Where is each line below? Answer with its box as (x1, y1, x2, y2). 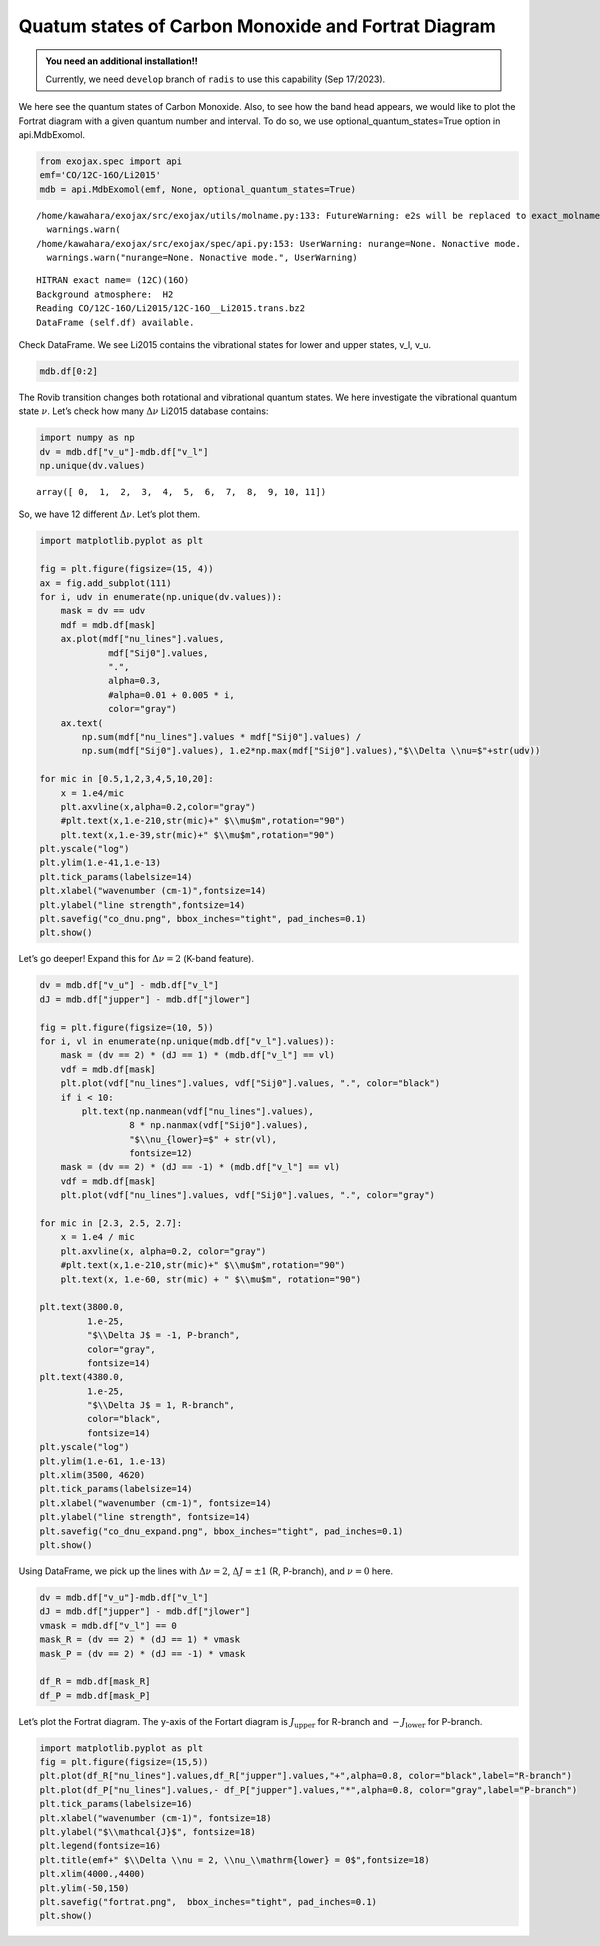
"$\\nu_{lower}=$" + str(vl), (128, 1133, 277, 1145)
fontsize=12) (128, 1148, 194, 1159)
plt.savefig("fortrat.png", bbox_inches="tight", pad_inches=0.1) (39, 1896, 378, 1907)
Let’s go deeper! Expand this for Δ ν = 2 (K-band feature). (18, 953, 255, 965)
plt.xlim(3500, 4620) (39, 1470, 146, 1481)
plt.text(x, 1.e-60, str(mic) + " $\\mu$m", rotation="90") (60, 1273, 362, 1285)
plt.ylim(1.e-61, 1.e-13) (39, 1455, 167, 1467)
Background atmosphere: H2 (36, 288, 174, 300)
